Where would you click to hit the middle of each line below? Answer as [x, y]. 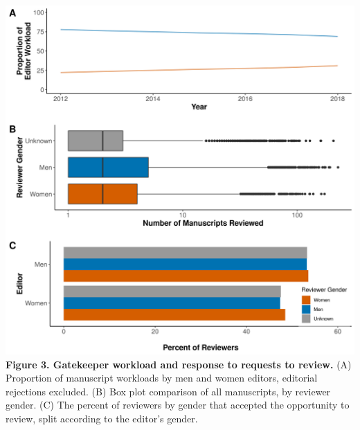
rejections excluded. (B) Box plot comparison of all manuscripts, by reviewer [168, 391]
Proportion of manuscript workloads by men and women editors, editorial [162, 378]
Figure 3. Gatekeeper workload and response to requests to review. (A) [179, 364]
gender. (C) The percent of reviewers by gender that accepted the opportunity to [178, 405]
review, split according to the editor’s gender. [102, 418]
